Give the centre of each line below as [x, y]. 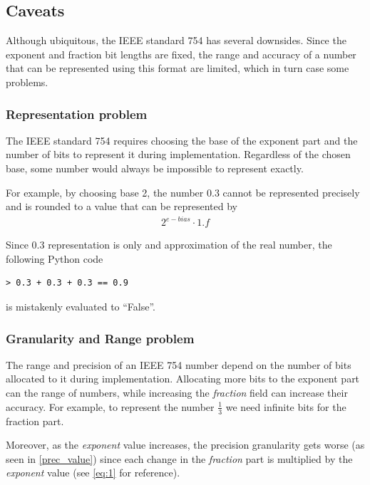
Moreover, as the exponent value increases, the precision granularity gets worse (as [185, 445]
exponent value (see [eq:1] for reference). [93, 473]
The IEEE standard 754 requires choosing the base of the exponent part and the [182, 140]
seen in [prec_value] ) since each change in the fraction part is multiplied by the [179, 458]
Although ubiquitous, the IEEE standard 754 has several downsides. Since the [176, 40]
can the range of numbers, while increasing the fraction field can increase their [177, 393]
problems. [27, 82]
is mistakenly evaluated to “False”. [81, 307]
